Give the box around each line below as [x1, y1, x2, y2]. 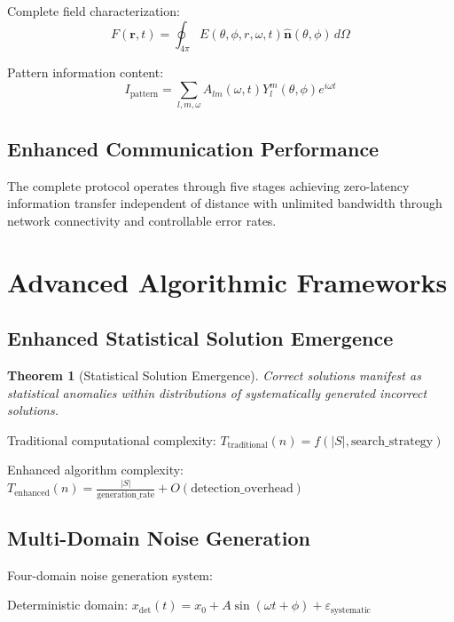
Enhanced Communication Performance [7, 134, 380, 162]
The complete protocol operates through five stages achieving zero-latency [7, 176, 410, 195]
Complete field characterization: [7, 2, 180, 20]
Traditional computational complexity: [7, 430, 216, 449]
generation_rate [97, 490, 155, 499]
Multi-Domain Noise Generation [7, 523, 310, 551]
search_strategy [350, 435, 434, 448]
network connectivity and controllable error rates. [7, 211, 277, 229]
